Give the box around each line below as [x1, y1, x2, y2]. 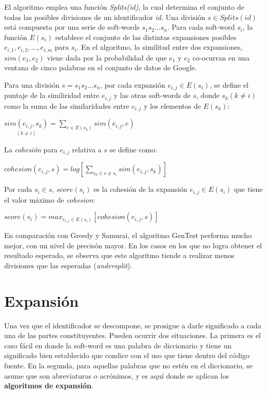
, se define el [209, 80, 249, 90]
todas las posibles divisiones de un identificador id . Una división [4, 11, 205, 22]
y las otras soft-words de [113, 90, 191, 101]
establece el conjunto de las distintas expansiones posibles [55, 31, 237, 42]
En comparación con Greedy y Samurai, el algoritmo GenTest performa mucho [4, 230, 252, 241]
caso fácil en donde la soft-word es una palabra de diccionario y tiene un [4, 340, 232, 350]
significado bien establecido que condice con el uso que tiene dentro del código [4, 350, 250, 361]
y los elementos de [143, 100, 201, 111]
